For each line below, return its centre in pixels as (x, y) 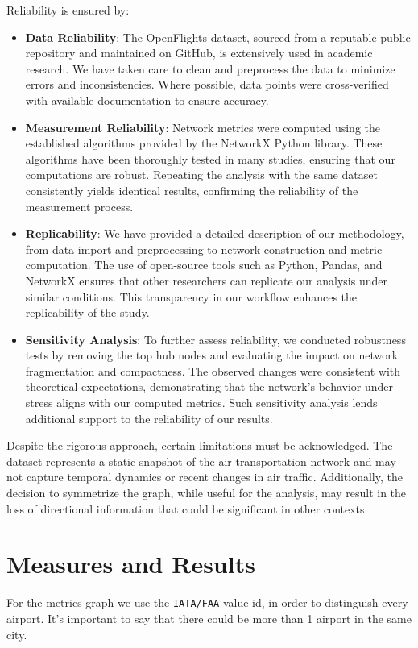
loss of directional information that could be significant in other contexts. (187, 508)
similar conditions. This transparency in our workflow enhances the (191, 296)
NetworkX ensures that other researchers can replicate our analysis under (206, 280)
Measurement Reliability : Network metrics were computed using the (203, 127)
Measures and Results (131, 564)
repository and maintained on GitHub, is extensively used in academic (199, 53)
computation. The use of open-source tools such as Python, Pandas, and (204, 265)
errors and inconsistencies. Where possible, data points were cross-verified (207, 84)
